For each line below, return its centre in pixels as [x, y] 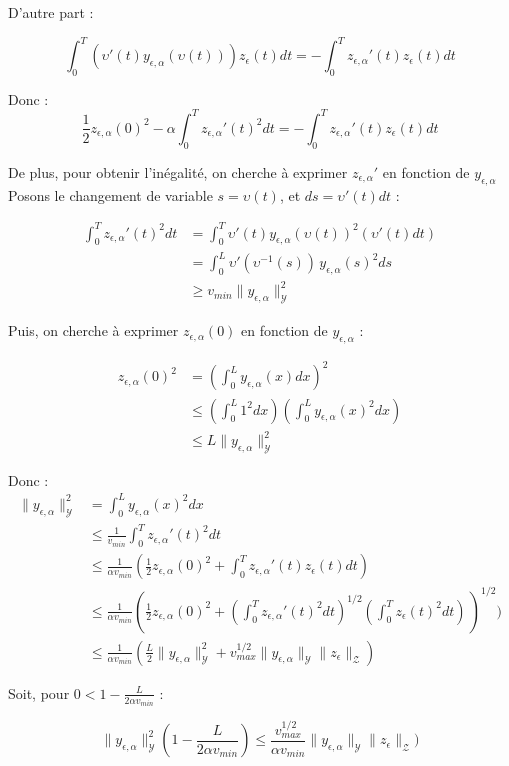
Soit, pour [39, 692]
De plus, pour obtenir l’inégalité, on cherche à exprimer [178, 171]
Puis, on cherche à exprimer [93, 330]
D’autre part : [51, 12]
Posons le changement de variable [110, 194]
